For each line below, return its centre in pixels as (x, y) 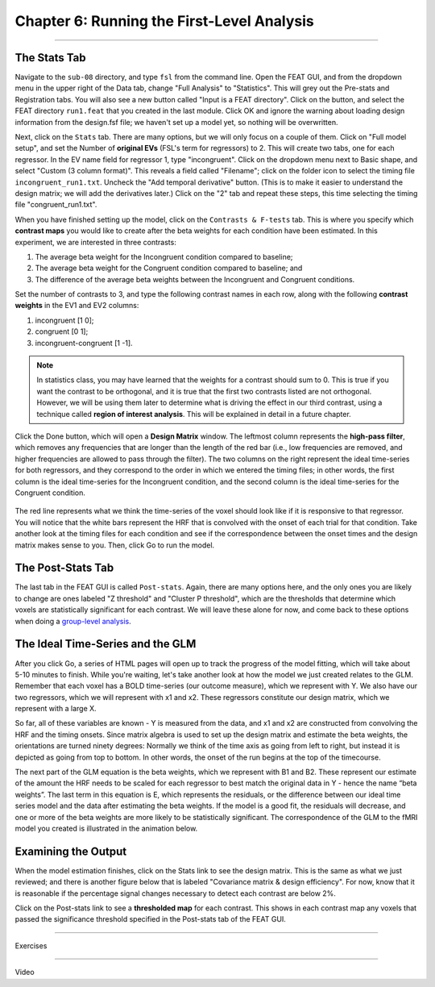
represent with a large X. (56, 709)
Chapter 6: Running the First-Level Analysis (164, 21)
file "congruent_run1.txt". (56, 205)
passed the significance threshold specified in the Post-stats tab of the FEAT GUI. (150, 919)
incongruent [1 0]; (64, 320)
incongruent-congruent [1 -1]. (84, 343)
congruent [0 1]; (62, 331)
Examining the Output (71, 851)
